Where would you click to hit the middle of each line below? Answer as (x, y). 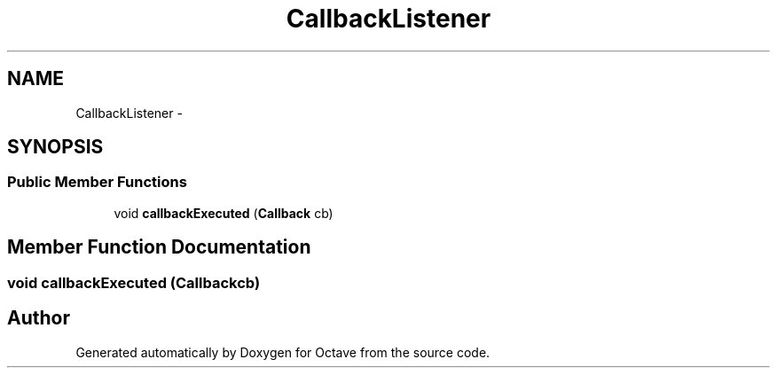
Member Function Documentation (159, 247)
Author (39, 318)
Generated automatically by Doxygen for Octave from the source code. (283, 352)
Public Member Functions (97, 182)
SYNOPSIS (55, 147)
